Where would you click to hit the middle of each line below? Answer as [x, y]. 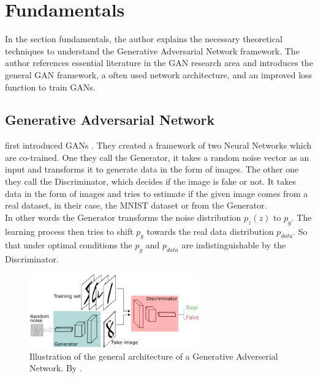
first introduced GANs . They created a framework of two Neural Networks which [158, 145]
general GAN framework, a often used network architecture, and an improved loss [159, 74]
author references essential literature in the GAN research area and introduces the [159, 63]
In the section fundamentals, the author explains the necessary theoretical [144, 39]
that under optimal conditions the [69, 245]
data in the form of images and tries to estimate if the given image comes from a [157, 193]
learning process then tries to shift [69, 231]
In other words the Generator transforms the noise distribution [123, 217]
